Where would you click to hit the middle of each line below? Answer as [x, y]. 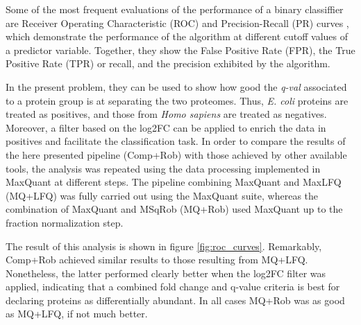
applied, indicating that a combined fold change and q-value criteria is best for [173, 287]
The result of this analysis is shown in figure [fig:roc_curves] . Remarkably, [164, 246]
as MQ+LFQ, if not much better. [77, 314]
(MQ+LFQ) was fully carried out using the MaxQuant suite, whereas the [162, 195]
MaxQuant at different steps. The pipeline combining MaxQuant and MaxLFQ [174, 182]
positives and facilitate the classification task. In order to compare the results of [176, 141]
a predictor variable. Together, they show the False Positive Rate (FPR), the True [180, 50]
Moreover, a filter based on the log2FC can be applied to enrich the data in [166, 127]
